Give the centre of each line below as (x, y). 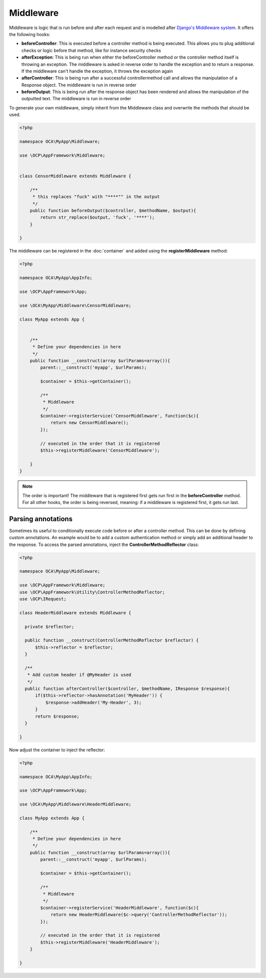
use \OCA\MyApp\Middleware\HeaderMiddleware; (75, 804)
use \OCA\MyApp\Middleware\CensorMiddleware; (75, 305)
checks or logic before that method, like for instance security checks (91, 50)
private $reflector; (50, 627)
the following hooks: (30, 34)
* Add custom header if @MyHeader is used (79, 675)
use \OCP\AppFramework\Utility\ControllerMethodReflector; (92, 592)
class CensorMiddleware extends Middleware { (75, 176)
